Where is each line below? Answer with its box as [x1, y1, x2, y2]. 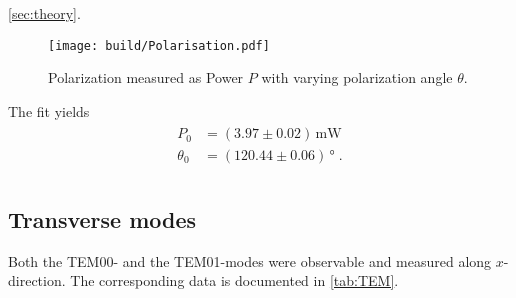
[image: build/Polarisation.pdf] [48, 38, 270, 53]
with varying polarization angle [261, 67, 453, 88]
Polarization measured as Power [48, 67, 244, 88]
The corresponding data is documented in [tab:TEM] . [70, 270, 399, 291]
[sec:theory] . [8, 3, 81, 23]
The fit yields [8, 100, 90, 121]
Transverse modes [8, 203, 197, 234]
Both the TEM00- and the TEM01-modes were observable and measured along [8, 250, 492, 271]
